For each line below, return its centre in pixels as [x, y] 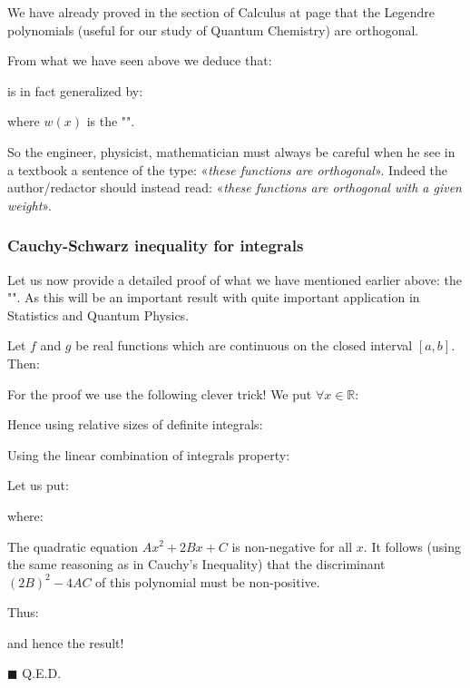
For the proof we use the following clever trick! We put [160, 393]
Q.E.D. [42, 673]
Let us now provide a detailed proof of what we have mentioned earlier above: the [235, 279]
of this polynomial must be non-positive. [208, 581]
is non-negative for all [292, 546]
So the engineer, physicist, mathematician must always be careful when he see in [231, 151]
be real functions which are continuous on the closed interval [244, 345]
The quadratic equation [73, 546]
